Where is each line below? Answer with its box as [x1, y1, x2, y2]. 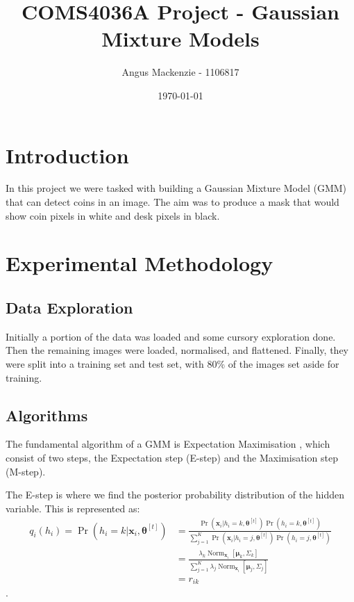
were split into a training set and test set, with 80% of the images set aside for [6, 356, 339, 371]
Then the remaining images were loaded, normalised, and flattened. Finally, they [6, 343, 348, 357]
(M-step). [6, 464, 46, 478]
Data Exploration [6, 296, 133, 318]
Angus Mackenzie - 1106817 [121, 65, 239, 79]
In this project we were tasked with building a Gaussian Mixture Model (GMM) [6, 181, 347, 195]
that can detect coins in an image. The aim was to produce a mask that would [6, 195, 339, 209]
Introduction [6, 140, 129, 169]
